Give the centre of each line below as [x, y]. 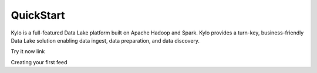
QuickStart [38, 15]
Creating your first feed [39, 62]
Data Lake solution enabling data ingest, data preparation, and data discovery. [105, 40]
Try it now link [28, 51]
